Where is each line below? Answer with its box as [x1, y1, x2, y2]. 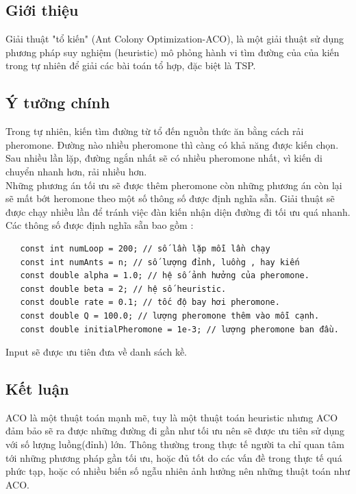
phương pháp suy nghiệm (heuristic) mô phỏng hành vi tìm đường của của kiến [5, 45, 340, 59]
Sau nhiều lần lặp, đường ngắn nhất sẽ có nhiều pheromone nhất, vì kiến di [5, 151, 322, 165]
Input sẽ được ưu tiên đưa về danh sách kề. [5, 345, 187, 359]
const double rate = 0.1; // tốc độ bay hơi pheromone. [20, 297, 280, 308]
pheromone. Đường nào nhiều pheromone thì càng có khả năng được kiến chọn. [5, 137, 339, 151]
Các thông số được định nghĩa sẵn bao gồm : [5, 218, 194, 232]
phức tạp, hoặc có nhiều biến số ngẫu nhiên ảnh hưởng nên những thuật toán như [5, 464, 351, 478]
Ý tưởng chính [5, 92, 110, 113]
